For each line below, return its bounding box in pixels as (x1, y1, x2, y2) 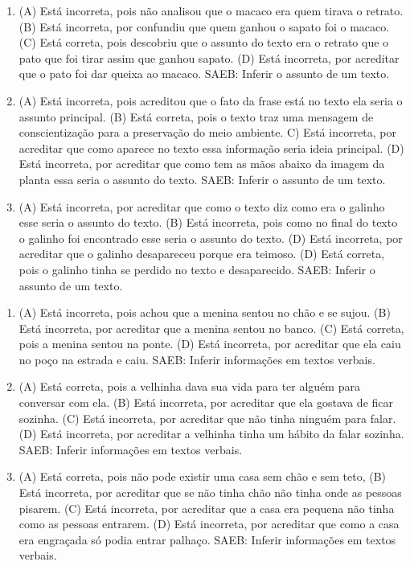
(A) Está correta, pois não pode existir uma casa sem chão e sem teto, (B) (18, 468, 387, 485)
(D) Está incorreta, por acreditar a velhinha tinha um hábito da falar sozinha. (18, 425, 404, 442)
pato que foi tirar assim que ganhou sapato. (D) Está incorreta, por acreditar (18, 49, 400, 66)
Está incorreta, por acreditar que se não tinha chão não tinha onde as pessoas (18, 484, 402, 501)
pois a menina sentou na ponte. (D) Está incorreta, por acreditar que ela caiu (18, 335, 401, 352)
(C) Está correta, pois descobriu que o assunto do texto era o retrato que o (18, 34, 389, 51)
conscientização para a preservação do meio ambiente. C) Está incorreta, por (18, 124, 397, 141)
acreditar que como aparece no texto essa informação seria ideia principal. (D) (18, 139, 404, 156)
